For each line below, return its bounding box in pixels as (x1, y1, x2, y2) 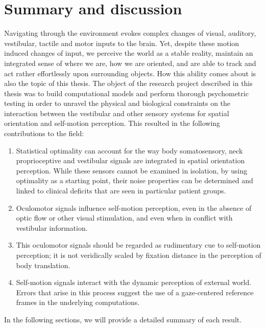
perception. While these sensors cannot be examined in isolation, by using (16, 165, 248, 176)
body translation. (16, 259, 70, 270)
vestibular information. (16, 222, 88, 233)
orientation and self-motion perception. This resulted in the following (4, 118, 221, 128)
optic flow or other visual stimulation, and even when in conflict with (16, 212, 233, 223)
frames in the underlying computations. (16, 297, 140, 308)
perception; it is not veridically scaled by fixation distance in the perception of (16, 250, 261, 260)
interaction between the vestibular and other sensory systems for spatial (4, 107, 229, 118)
